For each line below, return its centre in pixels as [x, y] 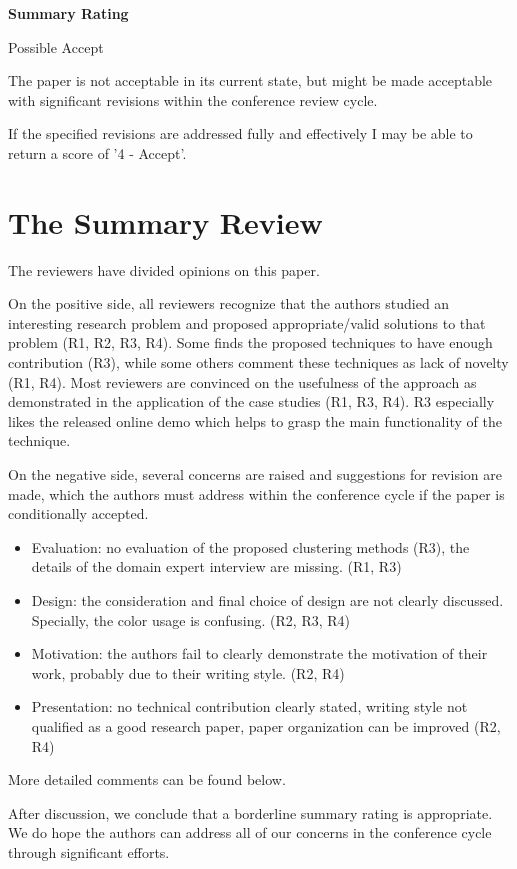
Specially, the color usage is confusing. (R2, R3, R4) [190, 619]
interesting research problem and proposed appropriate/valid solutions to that [247, 322]
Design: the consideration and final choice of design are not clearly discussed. [267, 600]
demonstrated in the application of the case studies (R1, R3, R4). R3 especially [251, 401]
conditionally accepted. [78, 513]
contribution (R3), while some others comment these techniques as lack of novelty [258, 362]
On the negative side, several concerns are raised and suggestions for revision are [255, 474]
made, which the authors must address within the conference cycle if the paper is [256, 493]
